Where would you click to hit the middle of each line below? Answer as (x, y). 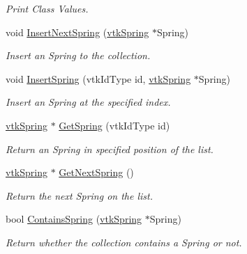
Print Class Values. (47, 8)
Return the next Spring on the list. (79, 195)
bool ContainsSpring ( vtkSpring (74, 219)
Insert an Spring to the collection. (78, 55)
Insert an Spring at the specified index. (88, 102)
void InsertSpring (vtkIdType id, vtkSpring (98, 78)
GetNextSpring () (96, 172)
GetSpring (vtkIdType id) (114, 125)
